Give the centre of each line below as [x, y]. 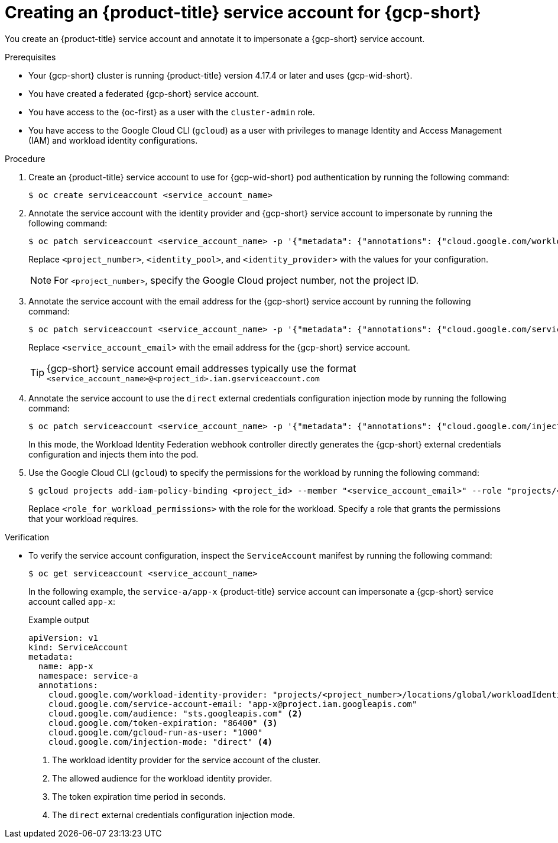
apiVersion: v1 [64, 638]
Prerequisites [30, 57]
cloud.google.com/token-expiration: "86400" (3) [163, 723]
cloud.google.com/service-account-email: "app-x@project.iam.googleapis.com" [233, 704]
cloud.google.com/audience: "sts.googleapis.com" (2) [175, 713]
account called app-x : [72, 601]
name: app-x [66, 666]
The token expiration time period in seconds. [139, 796]
